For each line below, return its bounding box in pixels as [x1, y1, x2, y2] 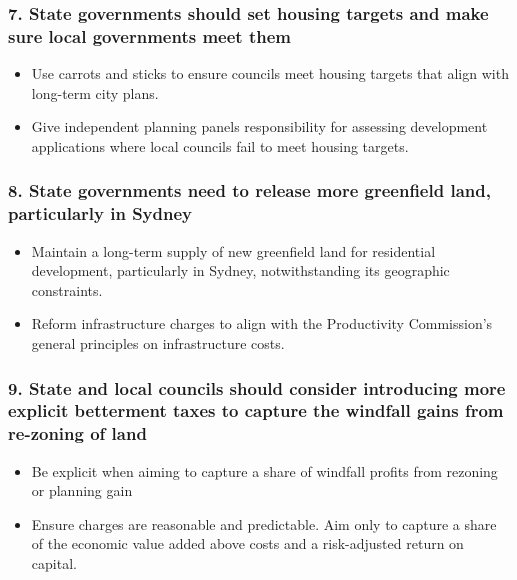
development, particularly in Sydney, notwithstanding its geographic [31, 260, 450, 281]
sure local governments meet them [8, 23, 291, 48]
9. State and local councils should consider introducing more [8, 375, 506, 400]
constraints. [31, 279, 103, 300]
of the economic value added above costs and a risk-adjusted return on [31, 533, 464, 554]
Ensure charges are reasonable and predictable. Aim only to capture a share [31, 513, 497, 534]
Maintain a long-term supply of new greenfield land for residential [31, 240, 436, 261]
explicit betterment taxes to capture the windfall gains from [8, 398, 504, 423]
